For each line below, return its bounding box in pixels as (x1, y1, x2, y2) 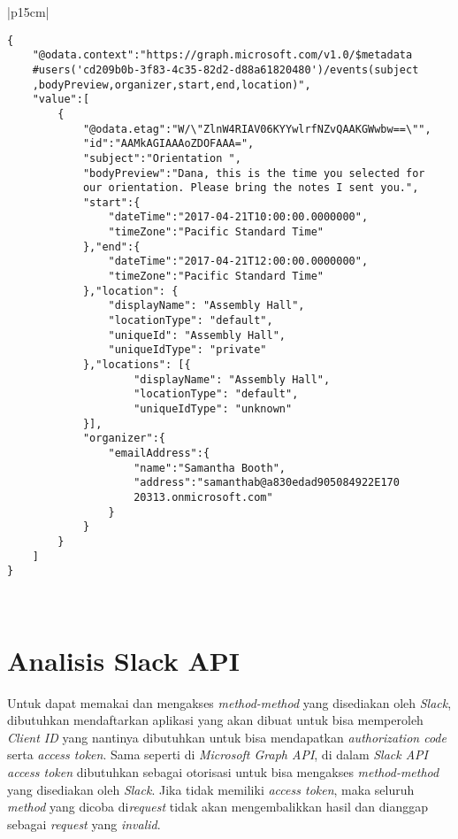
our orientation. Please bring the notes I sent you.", (82, 181, 419, 195)
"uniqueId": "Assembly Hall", (108, 328, 286, 342)
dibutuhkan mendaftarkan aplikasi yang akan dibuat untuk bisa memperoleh (7, 711, 424, 729)
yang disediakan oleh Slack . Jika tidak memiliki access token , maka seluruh (7, 780, 415, 798)
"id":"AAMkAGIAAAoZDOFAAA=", (82, 137, 255, 150)
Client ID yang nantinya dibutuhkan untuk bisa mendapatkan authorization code (7, 727, 447, 746)
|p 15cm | (7, 3, 50, 20)
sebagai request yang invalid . (7, 814, 161, 833)
